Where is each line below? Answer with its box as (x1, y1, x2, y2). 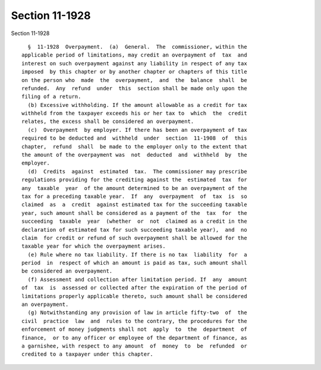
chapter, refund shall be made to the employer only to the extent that (21, 143, 247, 150)
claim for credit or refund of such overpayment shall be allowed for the (21, 235, 247, 241)
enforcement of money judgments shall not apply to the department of (21, 326, 247, 333)
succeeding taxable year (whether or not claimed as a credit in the (21, 218, 247, 225)
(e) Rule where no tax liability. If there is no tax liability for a (27, 251, 247, 258)
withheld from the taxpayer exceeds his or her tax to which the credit (21, 110, 247, 117)
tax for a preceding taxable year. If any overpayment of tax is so (21, 193, 247, 200)
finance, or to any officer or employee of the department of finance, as (21, 334, 247, 341)
